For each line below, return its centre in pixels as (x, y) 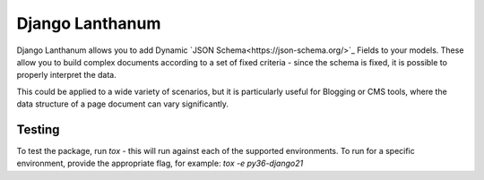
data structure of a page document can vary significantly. (122, 104)
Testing (38, 129)
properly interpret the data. (66, 75)
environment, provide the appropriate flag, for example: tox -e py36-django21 (160, 163)
